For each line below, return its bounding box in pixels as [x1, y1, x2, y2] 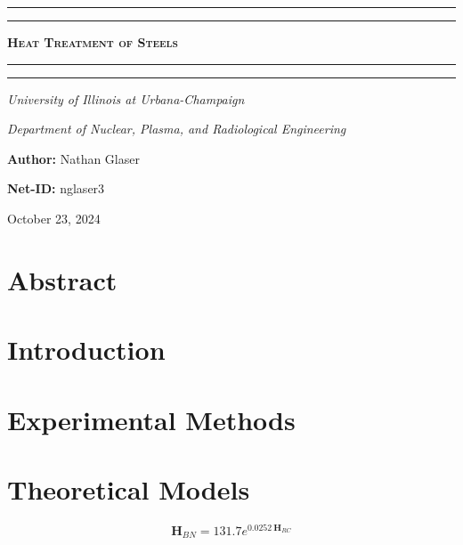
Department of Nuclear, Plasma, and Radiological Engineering [7, 119, 346, 138]
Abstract [7, 261, 118, 297]
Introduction [7, 331, 166, 368]
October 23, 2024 [7, 208, 101, 227]
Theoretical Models [7, 470, 250, 507]
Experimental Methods [7, 401, 296, 437]
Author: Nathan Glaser [7, 149, 140, 167]
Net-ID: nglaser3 [7, 179, 105, 198]
